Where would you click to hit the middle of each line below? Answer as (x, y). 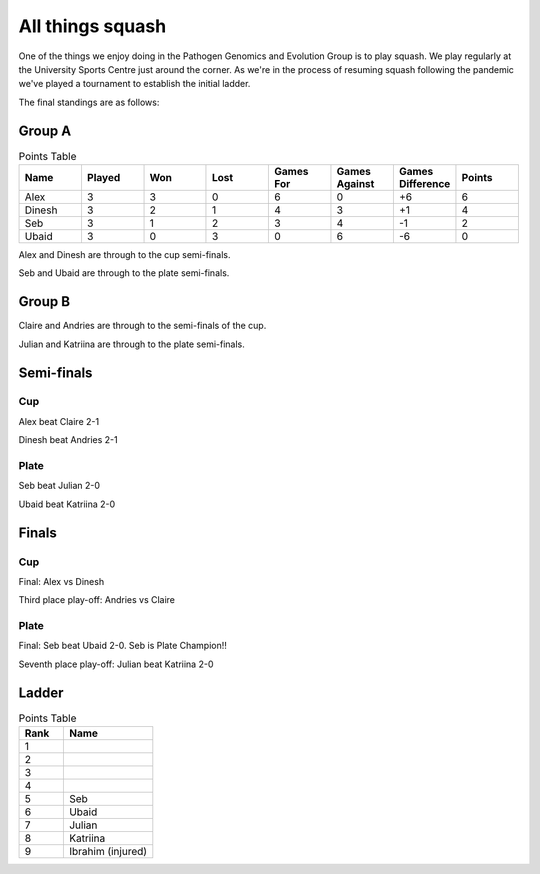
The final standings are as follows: (89, 102)
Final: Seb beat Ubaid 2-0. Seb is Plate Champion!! (122, 646)
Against (355, 183)
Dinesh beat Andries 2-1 (68, 440)
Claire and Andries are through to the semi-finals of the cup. (142, 326)
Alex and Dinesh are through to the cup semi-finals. (124, 254)
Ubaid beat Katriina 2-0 (67, 504)
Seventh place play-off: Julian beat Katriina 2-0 (116, 664)
